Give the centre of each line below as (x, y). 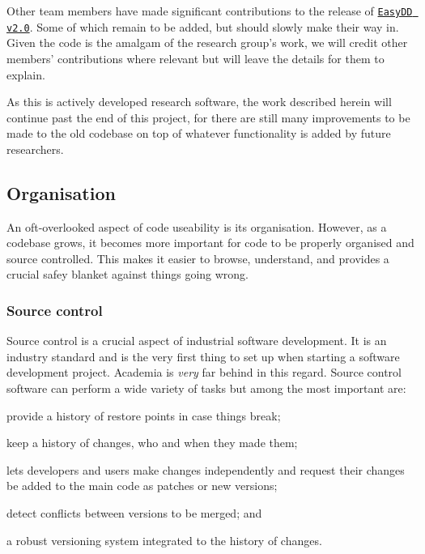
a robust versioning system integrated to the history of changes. (164, 540)
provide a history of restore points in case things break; (144, 415)
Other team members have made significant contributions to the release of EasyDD (210, 11)
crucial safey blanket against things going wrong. (127, 274)
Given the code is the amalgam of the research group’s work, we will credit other (207, 43)
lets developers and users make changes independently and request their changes (206, 469)
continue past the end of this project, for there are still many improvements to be (208, 117)
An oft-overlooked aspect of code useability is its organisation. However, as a (197, 226)
